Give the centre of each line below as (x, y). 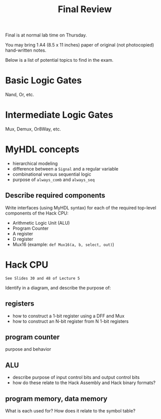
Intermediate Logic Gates (59, 115)
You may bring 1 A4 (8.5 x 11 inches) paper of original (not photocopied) (80, 45)
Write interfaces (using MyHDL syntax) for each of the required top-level (81, 207)
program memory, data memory (56, 399)
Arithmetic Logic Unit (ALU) (41, 223)
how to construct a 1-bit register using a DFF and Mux (68, 316)
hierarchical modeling (35, 163)
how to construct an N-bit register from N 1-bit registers (70, 321)
